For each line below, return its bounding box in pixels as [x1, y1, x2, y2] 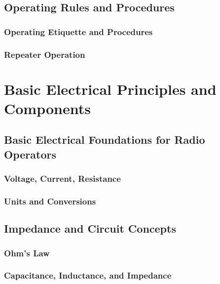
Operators [4, 146, 56, 162]
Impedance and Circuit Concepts [4, 221, 176, 236]
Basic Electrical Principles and [4, 79, 217, 99]
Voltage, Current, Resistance [4, 172, 121, 185]
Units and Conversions [4, 195, 96, 207]
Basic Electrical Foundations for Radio [4, 132, 205, 147]
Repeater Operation [4, 48, 85, 60]
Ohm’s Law [4, 246, 50, 259]
